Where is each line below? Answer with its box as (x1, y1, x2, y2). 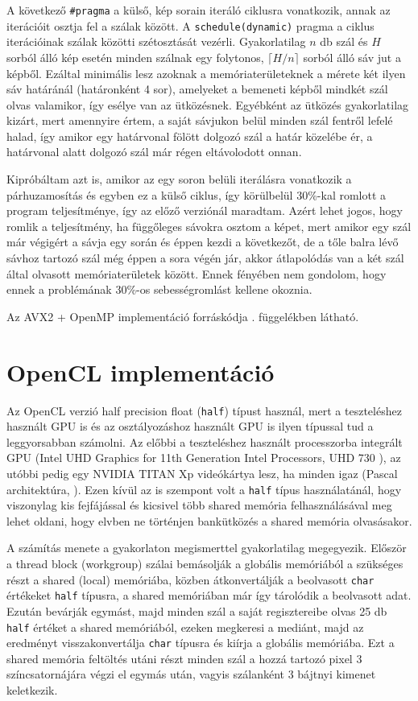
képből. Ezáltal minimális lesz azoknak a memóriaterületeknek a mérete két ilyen (6, 64, 406, 81)
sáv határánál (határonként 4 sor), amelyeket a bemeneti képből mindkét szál (6, 80, 388, 97)
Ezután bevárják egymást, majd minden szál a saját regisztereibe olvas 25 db (6, 602, 387, 619)
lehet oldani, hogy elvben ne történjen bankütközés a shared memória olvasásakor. (6, 512, 412, 529)
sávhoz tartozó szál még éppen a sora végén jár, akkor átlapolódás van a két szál (6, 249, 404, 266)
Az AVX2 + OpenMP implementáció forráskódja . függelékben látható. (6, 307, 359, 324)
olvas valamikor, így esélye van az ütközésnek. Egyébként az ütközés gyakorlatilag (6, 96, 409, 113)
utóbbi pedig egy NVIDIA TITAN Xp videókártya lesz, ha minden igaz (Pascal (6, 464, 398, 481)
